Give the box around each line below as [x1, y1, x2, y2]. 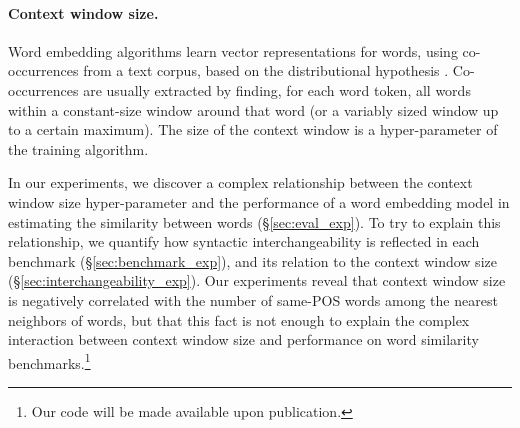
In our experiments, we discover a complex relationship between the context [8, 172, 473, 193]
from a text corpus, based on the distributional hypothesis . [83, 60, 449, 81]
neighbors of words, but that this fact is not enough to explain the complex [8, 309, 470, 330]
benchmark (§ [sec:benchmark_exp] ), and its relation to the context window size [8, 250, 497, 271]
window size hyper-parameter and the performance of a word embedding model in [8, 191, 510, 212]
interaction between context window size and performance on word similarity [8, 329, 479, 350]
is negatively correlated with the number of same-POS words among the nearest [8, 289, 498, 310]
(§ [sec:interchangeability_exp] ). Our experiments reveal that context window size [8, 270, 506, 291]
